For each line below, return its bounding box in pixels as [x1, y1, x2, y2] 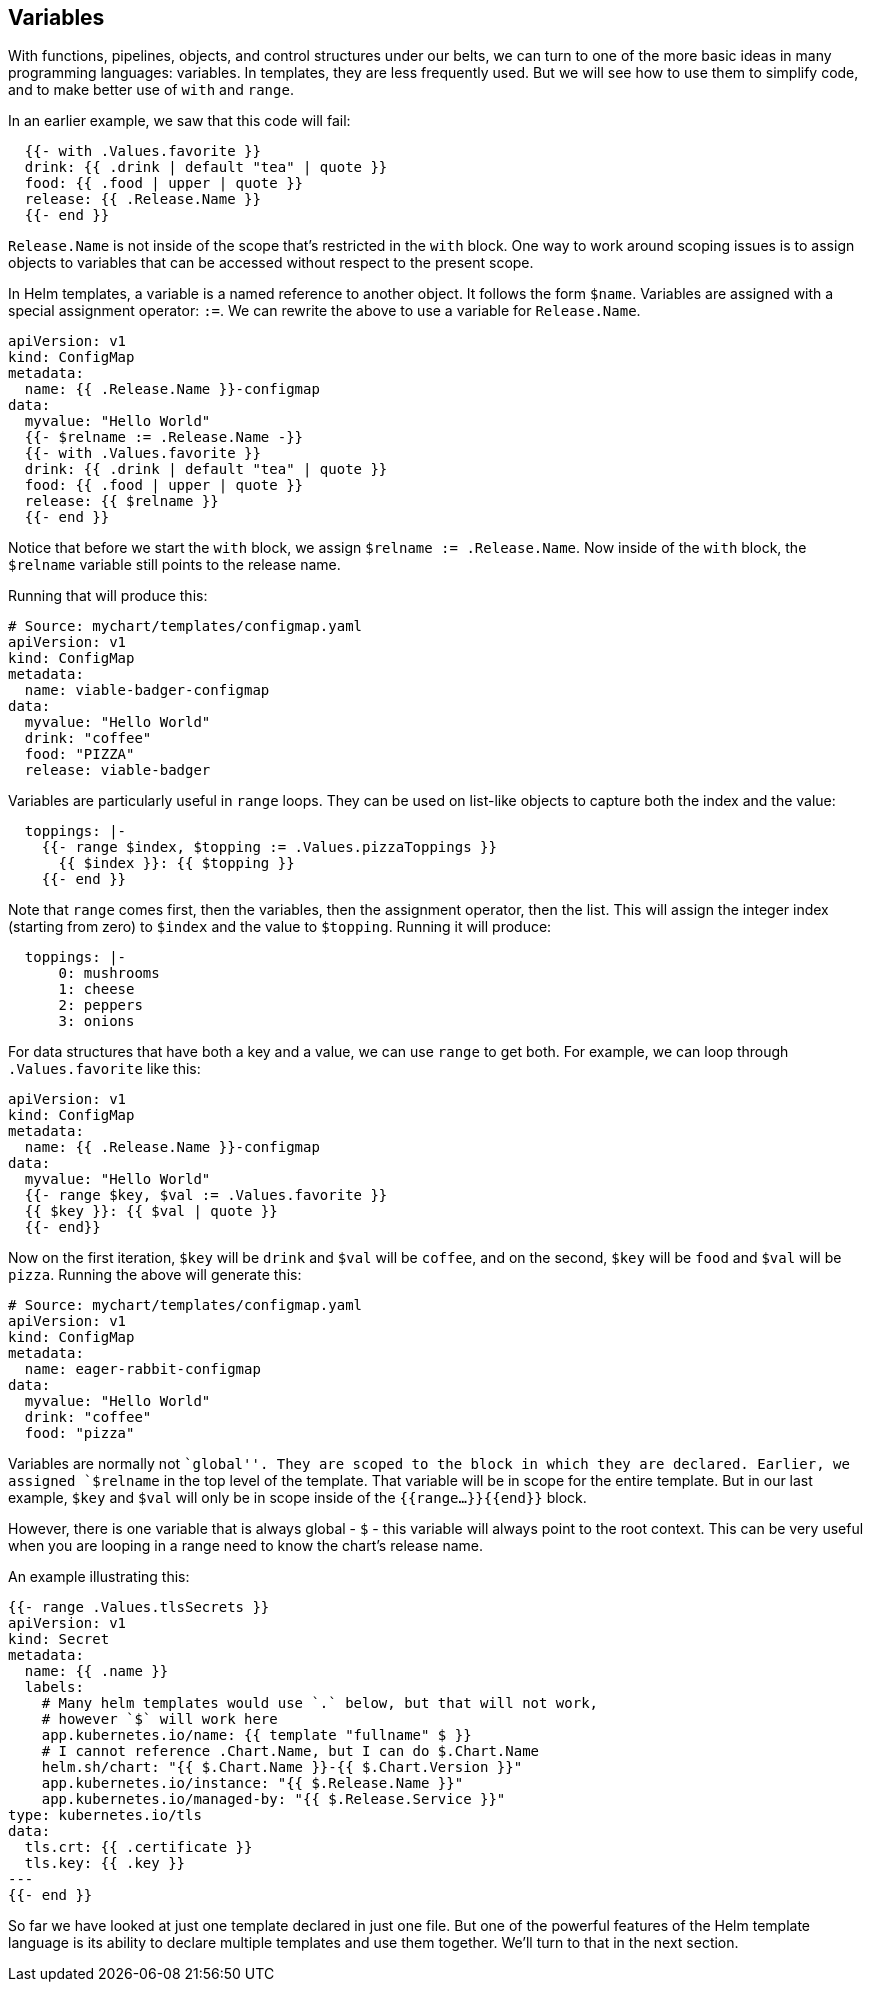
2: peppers [58, 997, 143, 1014]
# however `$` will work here [41, 1711, 278, 1728]
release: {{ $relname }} [24, 493, 219, 510]
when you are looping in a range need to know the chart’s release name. [8, 1537, 484, 1555]
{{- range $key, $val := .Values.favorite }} [24, 1187, 388, 1204]
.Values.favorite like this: [8, 1060, 201, 1078]
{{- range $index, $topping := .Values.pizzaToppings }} [41, 839, 497, 856]
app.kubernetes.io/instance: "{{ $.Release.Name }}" [41, 1775, 464, 1792]
